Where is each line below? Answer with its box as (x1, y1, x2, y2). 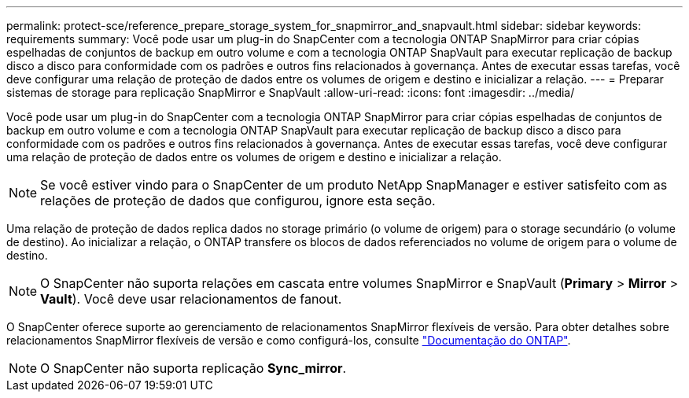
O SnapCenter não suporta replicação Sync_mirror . (40, 360, 347, 376)
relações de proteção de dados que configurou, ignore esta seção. (40, 193, 436, 208)
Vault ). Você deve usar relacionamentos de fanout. (40, 291, 342, 307)
